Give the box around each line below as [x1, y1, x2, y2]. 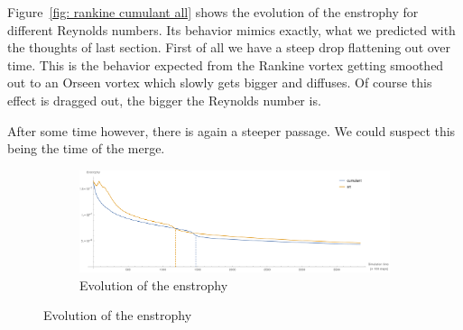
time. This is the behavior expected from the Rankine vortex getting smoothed [7, 55, 444, 74]
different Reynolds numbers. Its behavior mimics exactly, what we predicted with [7, 20, 456, 39]
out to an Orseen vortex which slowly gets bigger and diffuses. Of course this [7, 73, 432, 92]
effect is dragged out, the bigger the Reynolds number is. [7, 90, 321, 109]
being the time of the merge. [7, 139, 165, 158]
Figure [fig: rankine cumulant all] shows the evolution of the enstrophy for [7, 3, 419, 21]
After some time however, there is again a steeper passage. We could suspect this [7, 121, 456, 140]
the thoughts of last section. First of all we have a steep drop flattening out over [7, 38, 451, 57]
